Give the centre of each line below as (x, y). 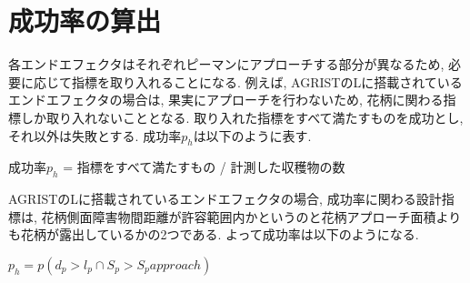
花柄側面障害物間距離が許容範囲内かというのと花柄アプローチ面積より (251, 216)
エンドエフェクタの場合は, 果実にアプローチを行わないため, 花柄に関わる (226, 100)
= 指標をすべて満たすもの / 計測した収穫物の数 (204, 167)
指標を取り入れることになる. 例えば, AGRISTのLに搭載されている (267, 81)
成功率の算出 (85, 20)
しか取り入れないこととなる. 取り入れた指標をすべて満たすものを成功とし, (242, 117)
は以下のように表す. (252, 135)
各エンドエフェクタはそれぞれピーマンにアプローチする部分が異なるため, (226, 64)
